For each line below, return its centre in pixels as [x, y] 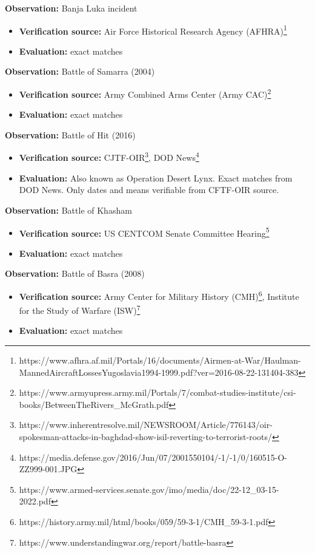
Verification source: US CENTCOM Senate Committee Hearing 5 [144, 232]
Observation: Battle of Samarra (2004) [80, 71]
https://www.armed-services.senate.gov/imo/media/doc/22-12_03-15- [149, 489]
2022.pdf [35, 501]
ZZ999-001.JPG [48, 469]
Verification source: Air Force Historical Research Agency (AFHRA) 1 [153, 30]
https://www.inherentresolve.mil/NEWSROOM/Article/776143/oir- [146, 425]
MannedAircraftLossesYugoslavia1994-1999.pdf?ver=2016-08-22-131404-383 [159, 372]
